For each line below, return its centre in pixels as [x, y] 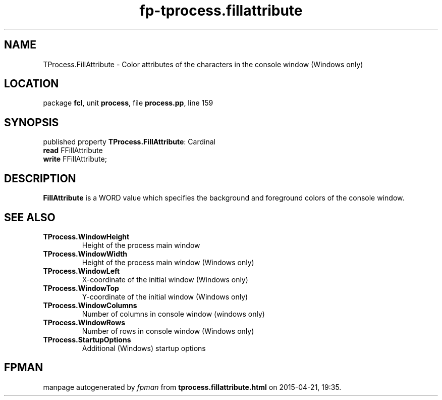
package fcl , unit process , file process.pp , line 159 [128, 103]
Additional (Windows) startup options [144, 348]
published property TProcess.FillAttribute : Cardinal [129, 142]
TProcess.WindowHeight [86, 236]
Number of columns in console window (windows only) [173, 314]
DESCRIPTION [40, 178]
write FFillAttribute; [75, 159]
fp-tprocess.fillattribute [221, 11]
